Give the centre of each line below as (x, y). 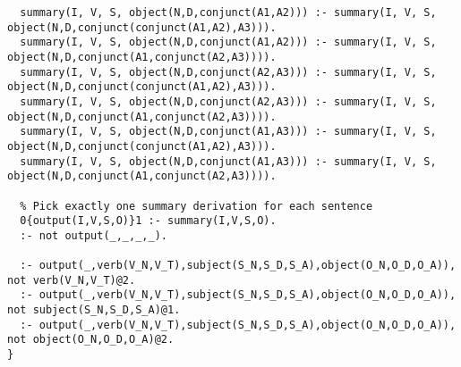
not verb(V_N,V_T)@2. (72, 280)
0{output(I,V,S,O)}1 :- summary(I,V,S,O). (148, 221)
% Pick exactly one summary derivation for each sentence (196, 206)
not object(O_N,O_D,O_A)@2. (91, 340)
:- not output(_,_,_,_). (94, 235)
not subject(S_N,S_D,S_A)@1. (94, 310)
